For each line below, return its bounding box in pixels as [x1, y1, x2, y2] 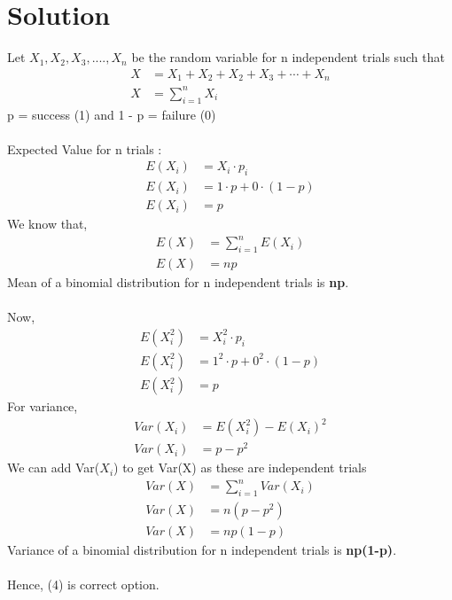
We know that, [7, 214, 88, 233]
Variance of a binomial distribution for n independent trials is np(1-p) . [7, 541, 397, 559]
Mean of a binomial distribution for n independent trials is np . [7, 273, 349, 292]
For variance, [7, 397, 78, 416]
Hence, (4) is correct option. [7, 575, 160, 594]
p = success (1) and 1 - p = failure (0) [7, 105, 216, 123]
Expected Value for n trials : [7, 139, 162, 158]
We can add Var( [7, 458, 100, 477]
